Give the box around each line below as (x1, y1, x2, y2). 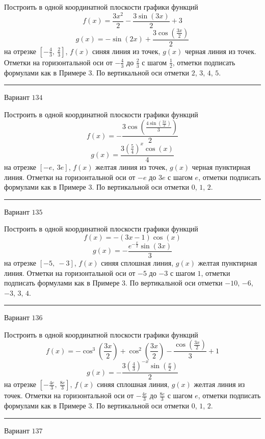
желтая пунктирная (198, 257, 257, 268)
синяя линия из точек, (92, 45, 161, 56)
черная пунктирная (192, 161, 251, 172)
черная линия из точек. (185, 45, 256, 56)
